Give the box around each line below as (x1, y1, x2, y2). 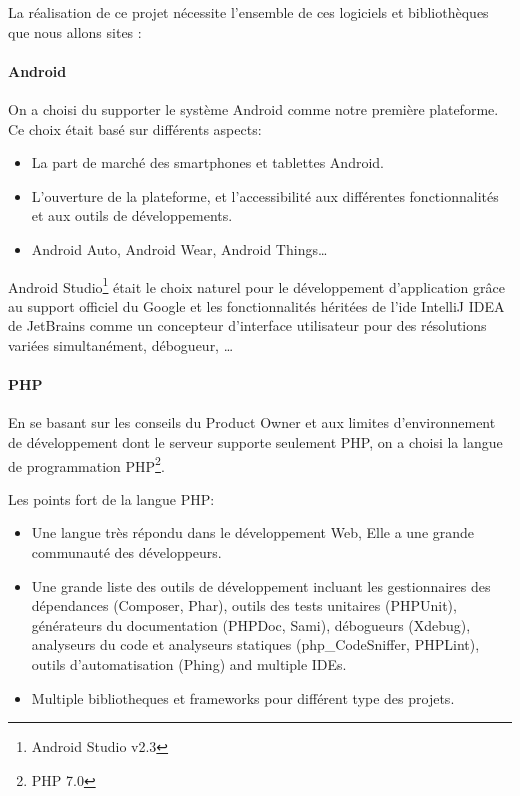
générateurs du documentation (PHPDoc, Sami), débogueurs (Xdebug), (31, 614, 471, 635)
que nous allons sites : (8, 21, 142, 42)
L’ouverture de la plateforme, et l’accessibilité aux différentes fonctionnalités (31, 185, 499, 206)
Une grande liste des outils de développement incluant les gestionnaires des (31, 575, 491, 596)
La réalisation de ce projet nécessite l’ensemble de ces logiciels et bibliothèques (8, 2, 489, 22)
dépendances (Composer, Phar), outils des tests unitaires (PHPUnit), (31, 595, 457, 616)
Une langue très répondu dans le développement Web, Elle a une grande (31, 522, 475, 543)
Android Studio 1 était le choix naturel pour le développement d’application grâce (8, 273, 505, 297)
